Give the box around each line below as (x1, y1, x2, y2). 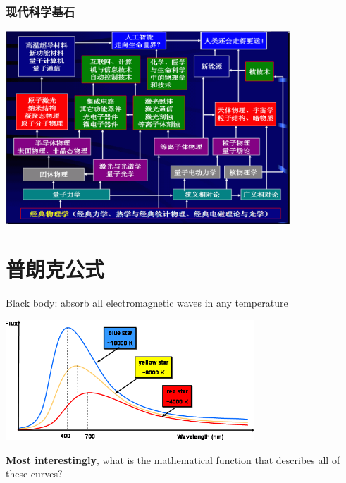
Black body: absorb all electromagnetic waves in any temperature (6, 295, 288, 310)
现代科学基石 (6, 2, 75, 20)
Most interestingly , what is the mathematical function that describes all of (6, 452, 340, 467)
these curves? (6, 466, 63, 481)
